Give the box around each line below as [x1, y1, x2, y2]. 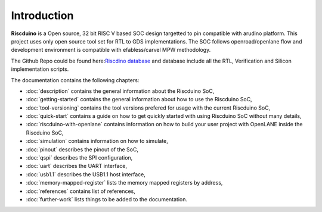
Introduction [11, 9, 74, 22]
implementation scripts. [11, 66, 69, 73]
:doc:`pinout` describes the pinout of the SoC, [26, 146, 138, 153]
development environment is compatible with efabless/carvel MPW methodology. [11, 46, 211, 54]
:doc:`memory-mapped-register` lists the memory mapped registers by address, [26, 179, 223, 186]
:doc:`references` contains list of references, [26, 188, 135, 195]
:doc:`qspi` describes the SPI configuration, [26, 154, 133, 161]
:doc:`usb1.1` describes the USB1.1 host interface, [26, 170, 145, 178]
